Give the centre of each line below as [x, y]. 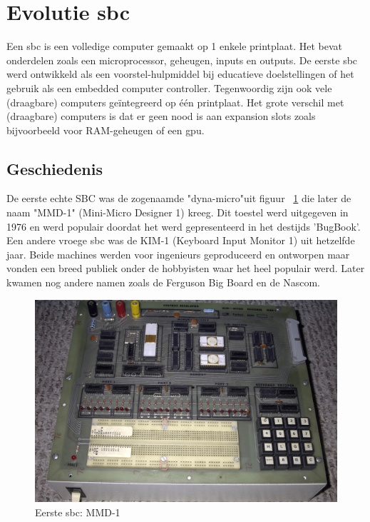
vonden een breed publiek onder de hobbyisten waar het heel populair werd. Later [186, 268]
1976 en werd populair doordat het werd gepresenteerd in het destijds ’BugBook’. [184, 226]
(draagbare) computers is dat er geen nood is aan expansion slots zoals [161, 116]
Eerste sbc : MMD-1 [78, 512]
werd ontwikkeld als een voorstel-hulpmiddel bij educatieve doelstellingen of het [180, 74]
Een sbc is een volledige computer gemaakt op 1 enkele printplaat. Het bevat [174, 46]
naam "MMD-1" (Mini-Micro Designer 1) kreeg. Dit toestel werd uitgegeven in [178, 212]
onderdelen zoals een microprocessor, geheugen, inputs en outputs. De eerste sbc [182, 60]
